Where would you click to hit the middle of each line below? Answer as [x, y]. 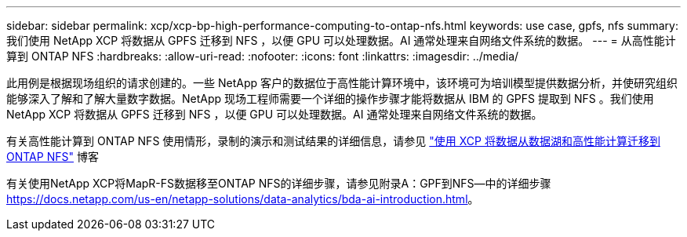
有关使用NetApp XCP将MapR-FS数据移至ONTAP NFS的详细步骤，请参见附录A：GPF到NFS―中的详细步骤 [279, 183]
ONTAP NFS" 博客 [53, 157]
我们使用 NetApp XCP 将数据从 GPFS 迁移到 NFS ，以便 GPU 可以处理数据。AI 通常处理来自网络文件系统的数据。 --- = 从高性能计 [341, 40]
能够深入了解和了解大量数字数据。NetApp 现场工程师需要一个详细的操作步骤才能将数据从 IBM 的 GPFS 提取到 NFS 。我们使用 [330, 98]
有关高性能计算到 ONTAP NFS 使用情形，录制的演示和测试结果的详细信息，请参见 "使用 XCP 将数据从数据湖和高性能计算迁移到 [333, 141]
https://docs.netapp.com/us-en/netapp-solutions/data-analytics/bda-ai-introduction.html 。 [243, 199]
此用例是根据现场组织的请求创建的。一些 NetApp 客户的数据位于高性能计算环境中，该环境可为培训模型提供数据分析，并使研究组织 [342, 83]
